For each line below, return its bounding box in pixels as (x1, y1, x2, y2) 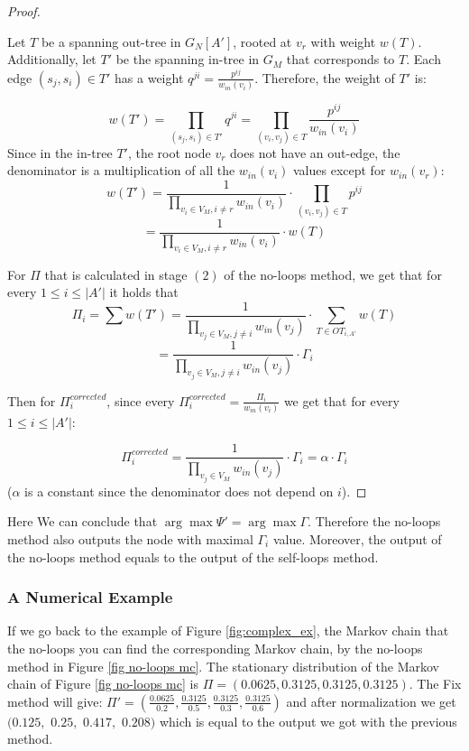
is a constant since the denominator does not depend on (24, 481, 334, 500)
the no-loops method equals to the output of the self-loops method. (7, 547, 379, 566)
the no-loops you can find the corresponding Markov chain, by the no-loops (7, 638, 423, 657)
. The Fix (409, 674, 462, 693)
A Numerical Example (7, 586, 173, 608)
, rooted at (233, 32, 292, 51)
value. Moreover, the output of (272, 529, 442, 548)
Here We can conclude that (7, 512, 158, 531)
